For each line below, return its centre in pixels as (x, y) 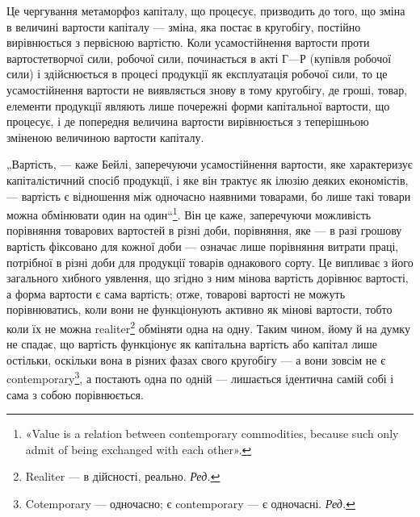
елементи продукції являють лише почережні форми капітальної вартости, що (198, 105)
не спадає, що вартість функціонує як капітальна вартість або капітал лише (192, 344)
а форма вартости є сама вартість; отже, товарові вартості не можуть (176, 293)
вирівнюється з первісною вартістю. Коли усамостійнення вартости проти (188, 42)
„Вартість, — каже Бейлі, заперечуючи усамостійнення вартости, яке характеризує (210, 164)
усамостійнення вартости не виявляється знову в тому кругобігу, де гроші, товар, (207, 89)
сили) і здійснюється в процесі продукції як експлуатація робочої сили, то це (197, 74)
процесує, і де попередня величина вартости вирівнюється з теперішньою (188, 121)
